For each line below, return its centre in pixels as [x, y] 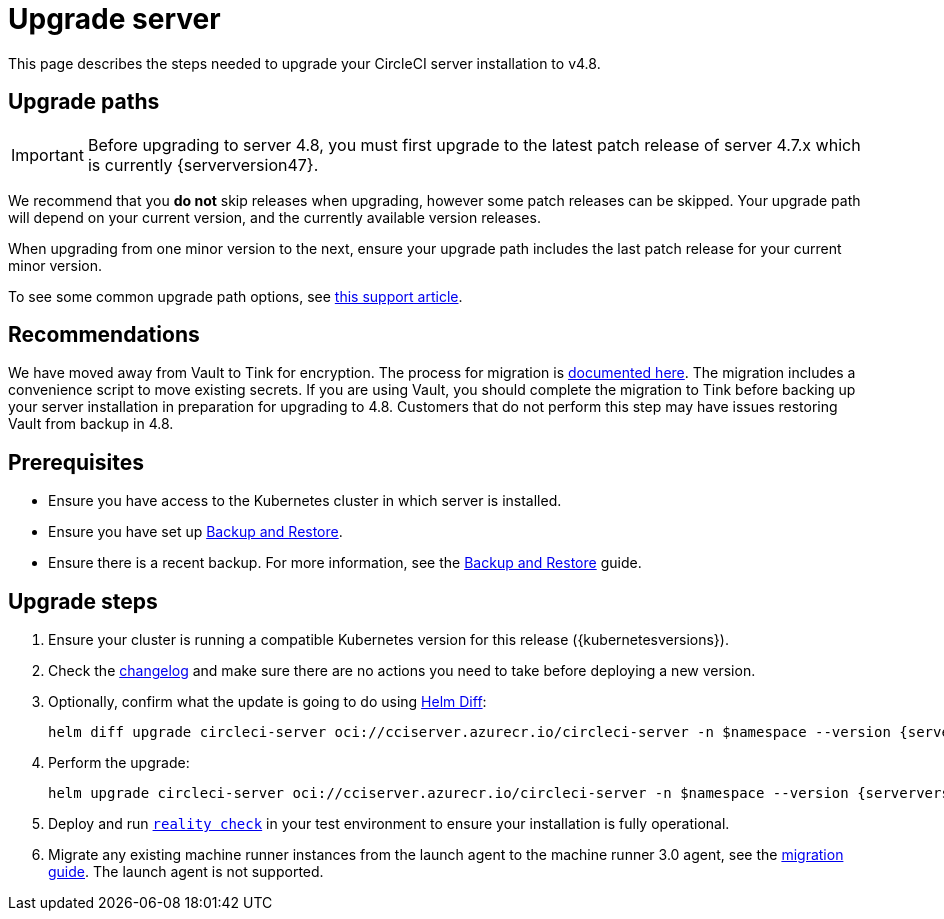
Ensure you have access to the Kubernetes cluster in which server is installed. [305, 501]
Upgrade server [114, 19]
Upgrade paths [84, 102]
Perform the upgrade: [119, 763]
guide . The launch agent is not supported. [186, 872]
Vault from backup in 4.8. [91, 424]
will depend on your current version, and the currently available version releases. [274, 217]
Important [47, 154]
